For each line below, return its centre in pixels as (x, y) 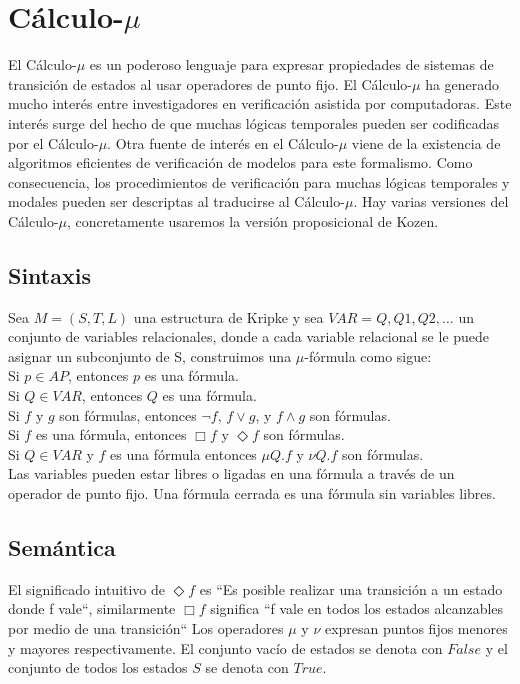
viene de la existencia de (426, 142)
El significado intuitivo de (87, 588)
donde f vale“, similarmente (92, 608)
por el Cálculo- (53, 142)
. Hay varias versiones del (431, 201)
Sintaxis (49, 274)
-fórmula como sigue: (368, 355)
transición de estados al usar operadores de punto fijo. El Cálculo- (210, 83)
